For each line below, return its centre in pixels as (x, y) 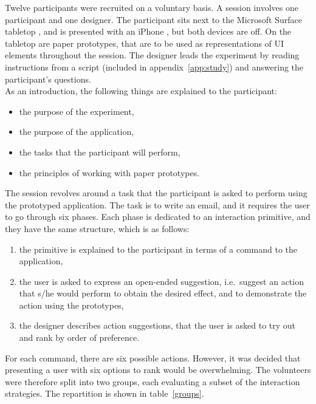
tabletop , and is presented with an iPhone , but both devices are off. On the (148, 31)
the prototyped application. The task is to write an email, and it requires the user (157, 204)
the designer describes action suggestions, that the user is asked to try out (157, 325)
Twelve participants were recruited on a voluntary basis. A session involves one (152, 7)
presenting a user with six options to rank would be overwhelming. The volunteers (158, 370)
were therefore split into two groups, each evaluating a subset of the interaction (153, 381)
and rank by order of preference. (79, 337)
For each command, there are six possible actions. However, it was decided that (153, 358)
